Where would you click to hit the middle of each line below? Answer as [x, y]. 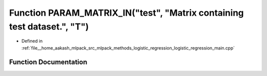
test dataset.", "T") [49, 26]
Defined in [32, 41]
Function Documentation [48, 62]
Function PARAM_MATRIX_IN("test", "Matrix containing [127, 13]
